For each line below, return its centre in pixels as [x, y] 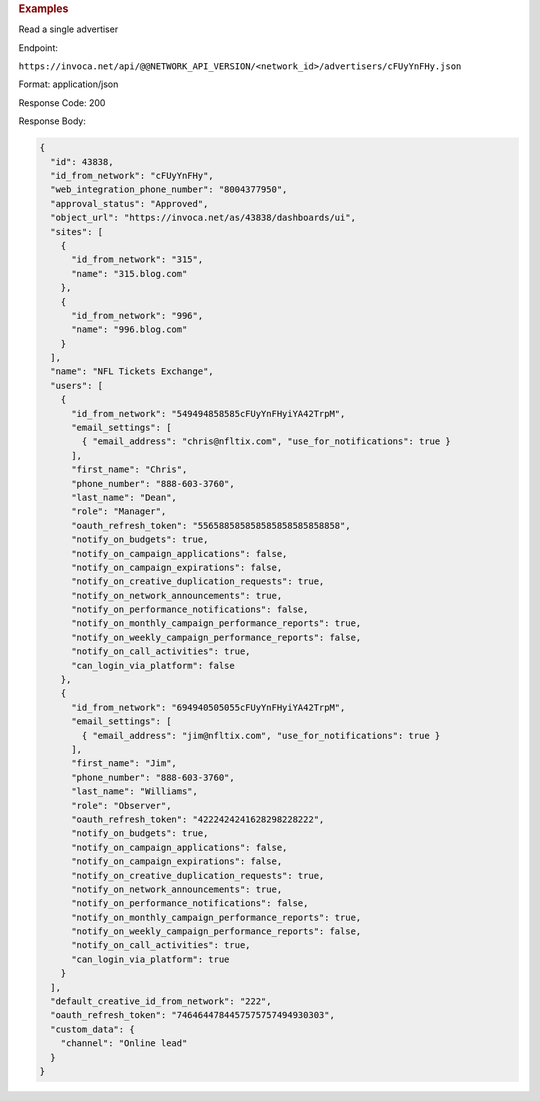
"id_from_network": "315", [137, 259]
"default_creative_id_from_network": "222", [161, 1001]
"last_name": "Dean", [124, 497]
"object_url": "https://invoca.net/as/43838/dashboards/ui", [203, 218]
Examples [43, 8]
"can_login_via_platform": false [153, 665]
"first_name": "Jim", [124, 763]
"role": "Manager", [119, 511]
